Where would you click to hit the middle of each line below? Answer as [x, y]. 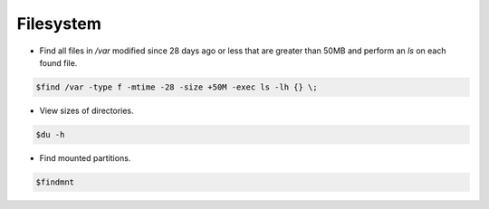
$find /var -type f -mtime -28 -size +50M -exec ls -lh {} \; [177, 87]
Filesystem [59, 24]
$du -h [50, 134]
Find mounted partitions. [85, 157]
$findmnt [55, 182]
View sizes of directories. [87, 110]
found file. [58, 62]
